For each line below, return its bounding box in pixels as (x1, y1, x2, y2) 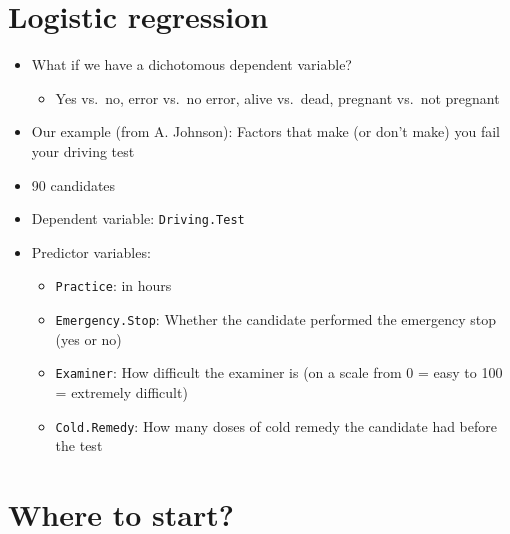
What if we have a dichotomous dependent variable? (31, 54, 352, 75)
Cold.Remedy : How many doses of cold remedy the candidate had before (55, 415, 497, 436)
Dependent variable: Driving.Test (31, 208, 245, 229)
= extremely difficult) (55, 381, 188, 402)
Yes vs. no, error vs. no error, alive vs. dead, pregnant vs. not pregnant (55, 87, 500, 108)
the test (55, 435, 103, 456)
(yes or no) (55, 328, 122, 349)
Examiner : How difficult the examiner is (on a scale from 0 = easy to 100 (55, 362, 503, 383)
